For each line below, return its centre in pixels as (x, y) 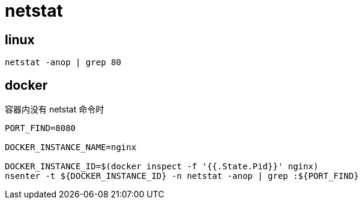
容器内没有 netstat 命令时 (55, 109)
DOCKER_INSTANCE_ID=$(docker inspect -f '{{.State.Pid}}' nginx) (162, 167)
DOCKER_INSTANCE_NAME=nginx (71, 147)
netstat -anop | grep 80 (63, 63)
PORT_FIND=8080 (40, 128)
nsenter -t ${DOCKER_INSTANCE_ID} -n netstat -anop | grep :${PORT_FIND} (182, 176)
